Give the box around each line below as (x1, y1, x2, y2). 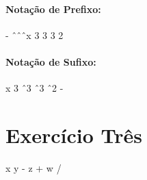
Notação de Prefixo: (5, 1, 101, 16)
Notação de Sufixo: (5, 54, 96, 68)
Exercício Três (5, 120, 142, 149)
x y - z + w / (5, 160, 62, 175)
